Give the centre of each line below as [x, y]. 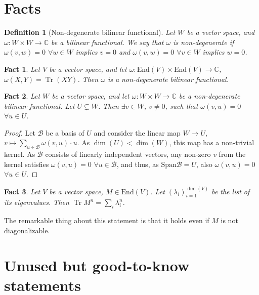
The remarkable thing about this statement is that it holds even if [107, 220]
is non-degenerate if [204, 42]
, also [204, 164]
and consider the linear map [137, 132]
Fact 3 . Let [22, 191]
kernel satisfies [27, 164]
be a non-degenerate [209, 96]
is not [229, 220]
